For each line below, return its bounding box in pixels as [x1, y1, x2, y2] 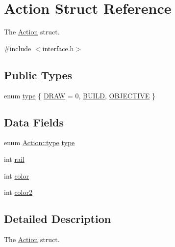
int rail [4, 154, 25, 164]
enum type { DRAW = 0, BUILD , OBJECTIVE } [4, 90, 156, 100]
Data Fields [4, 114, 64, 129]
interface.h [42, 43, 74, 53]
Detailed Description [4, 211, 111, 226]
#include [4, 43, 31, 53]
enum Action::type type [4, 137, 75, 148]
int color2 [4, 187, 33, 197]
